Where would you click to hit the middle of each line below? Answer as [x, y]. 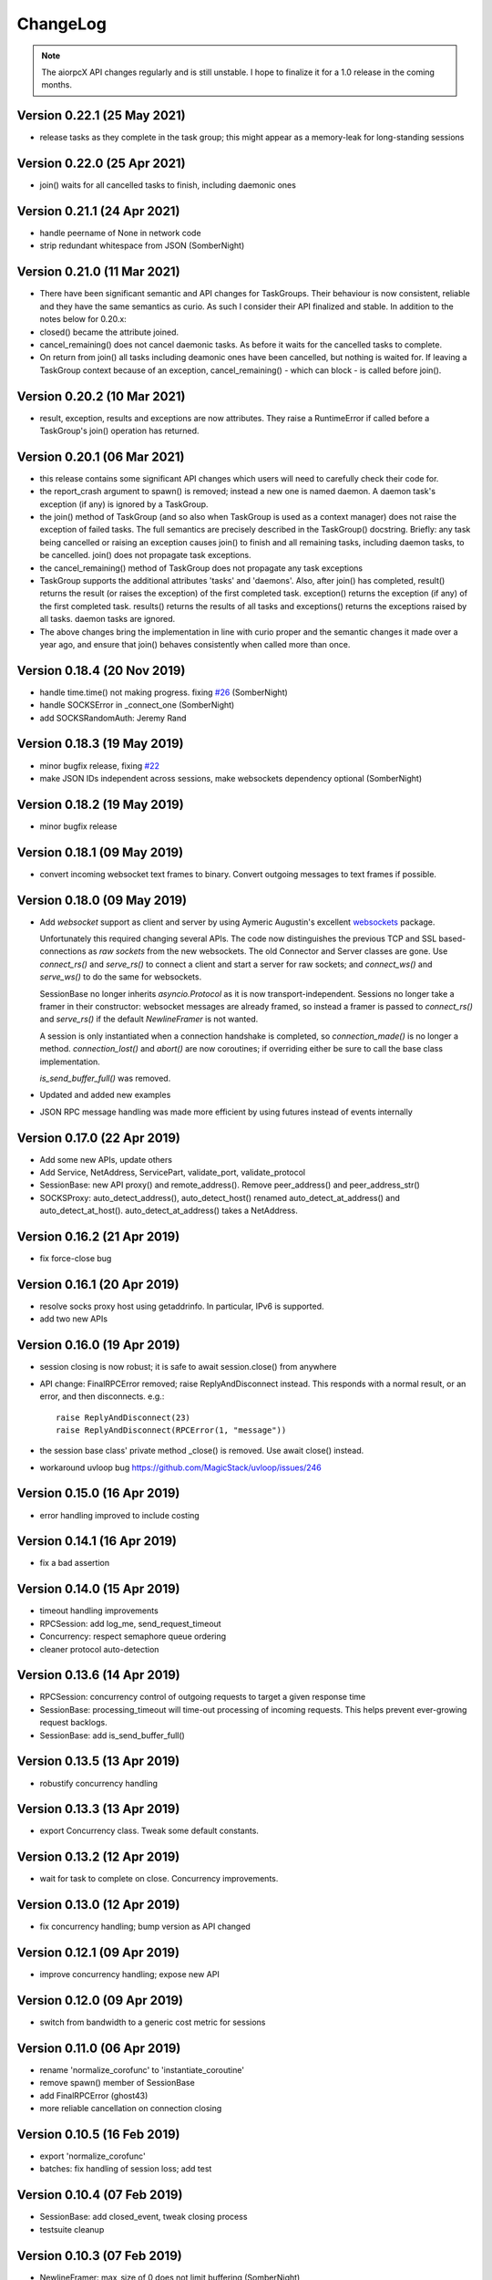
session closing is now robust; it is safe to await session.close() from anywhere [188, 1367]
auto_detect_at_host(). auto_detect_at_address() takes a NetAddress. [169, 1211]
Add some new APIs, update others [106, 1159]
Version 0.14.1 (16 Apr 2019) [97, 1541]
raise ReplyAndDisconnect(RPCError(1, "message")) [171, 1430]
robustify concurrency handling [99, 1783]
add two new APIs [74, 1319]
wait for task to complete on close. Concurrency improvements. [159, 1879]
